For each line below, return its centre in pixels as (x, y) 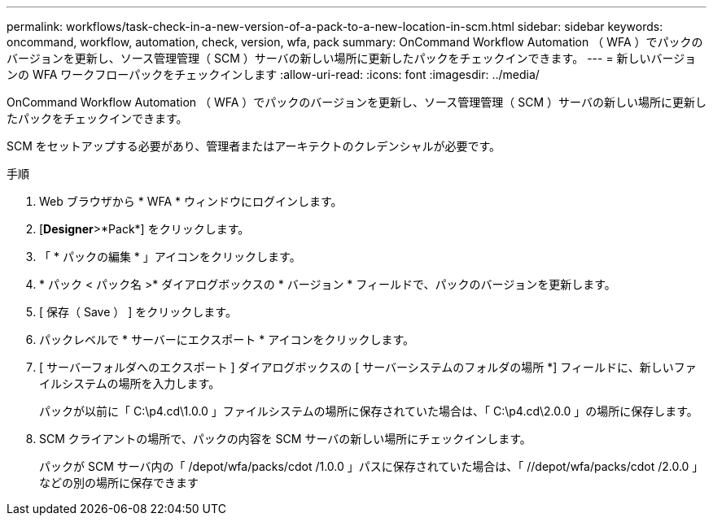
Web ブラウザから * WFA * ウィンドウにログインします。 (191, 201)
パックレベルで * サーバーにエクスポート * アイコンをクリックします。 (227, 339)
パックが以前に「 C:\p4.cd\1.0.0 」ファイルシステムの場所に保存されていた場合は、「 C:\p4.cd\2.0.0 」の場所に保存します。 (369, 411)
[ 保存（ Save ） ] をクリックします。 (138, 312)
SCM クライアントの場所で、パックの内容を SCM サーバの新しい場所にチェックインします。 (285, 439)
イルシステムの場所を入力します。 (130, 383)
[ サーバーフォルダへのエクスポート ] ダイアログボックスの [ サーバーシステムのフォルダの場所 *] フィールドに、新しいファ (368, 367)
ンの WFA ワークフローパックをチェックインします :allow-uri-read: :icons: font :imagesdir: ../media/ (273, 74)
